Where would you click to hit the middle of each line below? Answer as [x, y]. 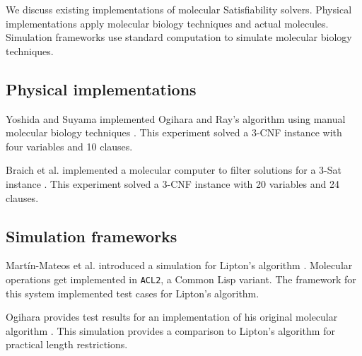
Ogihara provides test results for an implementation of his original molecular [172, 317]
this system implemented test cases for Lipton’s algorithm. [133, 293]
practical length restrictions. [67, 344]
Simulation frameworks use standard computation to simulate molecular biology [179, 37]
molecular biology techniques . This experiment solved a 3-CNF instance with [174, 132]
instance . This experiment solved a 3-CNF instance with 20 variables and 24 [173, 183]
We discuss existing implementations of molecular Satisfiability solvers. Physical [179, 9]
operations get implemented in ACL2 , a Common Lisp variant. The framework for [181, 279]
